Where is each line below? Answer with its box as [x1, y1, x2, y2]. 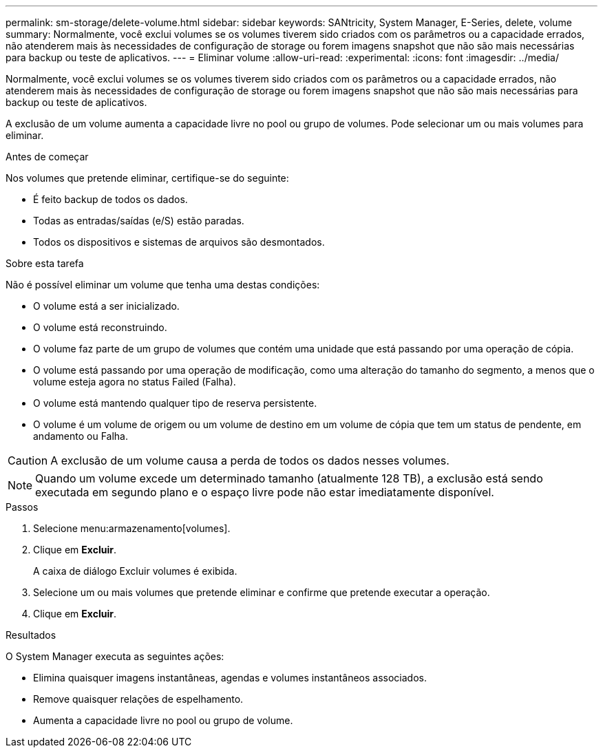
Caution [8, 454, 48, 467]
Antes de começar [6, 151, 89, 162]
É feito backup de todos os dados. [33, 193, 188, 205]
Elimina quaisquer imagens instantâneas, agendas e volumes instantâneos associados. [33, 672, 427, 683]
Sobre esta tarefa [6, 257, 84, 269]
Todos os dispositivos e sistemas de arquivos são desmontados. [33, 236, 325, 248]
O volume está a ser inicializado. [33, 300, 180, 312]
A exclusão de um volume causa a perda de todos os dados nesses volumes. [50, 454, 449, 467]
